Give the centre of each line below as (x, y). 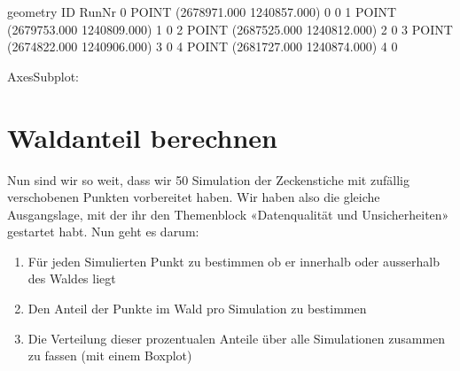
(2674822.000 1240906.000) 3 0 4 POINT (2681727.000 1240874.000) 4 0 (203, 46)
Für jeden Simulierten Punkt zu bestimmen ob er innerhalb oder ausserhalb (234, 261)
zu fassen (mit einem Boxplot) (110, 356)
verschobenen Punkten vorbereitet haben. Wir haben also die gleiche (194, 197)
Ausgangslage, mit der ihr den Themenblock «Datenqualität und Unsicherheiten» (228, 214)
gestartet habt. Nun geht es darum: (103, 232)
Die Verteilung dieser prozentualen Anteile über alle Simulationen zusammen (237, 338)
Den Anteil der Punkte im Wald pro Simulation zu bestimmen (197, 309)
